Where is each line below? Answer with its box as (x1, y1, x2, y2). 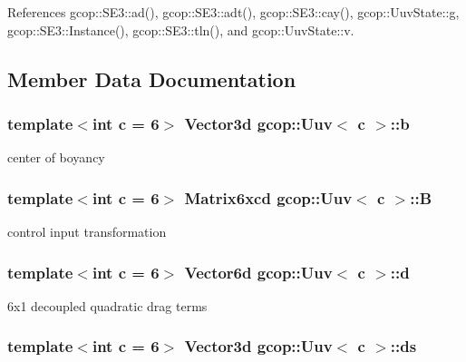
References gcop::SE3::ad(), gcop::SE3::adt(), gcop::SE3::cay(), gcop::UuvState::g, (7, 3, 460, 21)
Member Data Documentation (7, 64, 296, 93)
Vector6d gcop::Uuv (184, 260, 333, 283)
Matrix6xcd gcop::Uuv (184, 186, 353, 209)
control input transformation (7, 222, 167, 240)
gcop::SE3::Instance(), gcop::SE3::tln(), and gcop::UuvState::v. (7, 20, 354, 39)
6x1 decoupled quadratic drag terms (7, 296, 208, 315)
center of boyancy (7, 148, 105, 167)
